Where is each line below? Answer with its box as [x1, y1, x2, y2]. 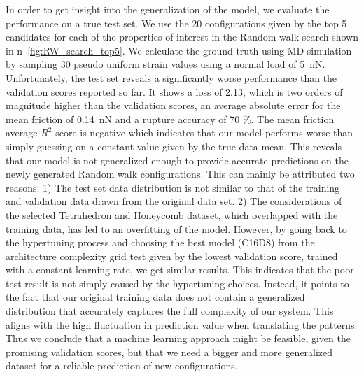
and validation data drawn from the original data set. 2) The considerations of [6, 194, 342, 208]
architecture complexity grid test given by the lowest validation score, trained [6, 248, 338, 263]
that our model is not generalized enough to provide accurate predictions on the [6, 152, 349, 167]
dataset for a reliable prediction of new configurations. [6, 358, 238, 373]
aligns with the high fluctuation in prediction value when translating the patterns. [6, 317, 358, 332]
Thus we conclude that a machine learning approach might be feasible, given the [6, 331, 351, 346]
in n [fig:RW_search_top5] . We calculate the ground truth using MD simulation [6, 43, 352, 57]
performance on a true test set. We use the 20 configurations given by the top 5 [6, 15, 347, 30]
